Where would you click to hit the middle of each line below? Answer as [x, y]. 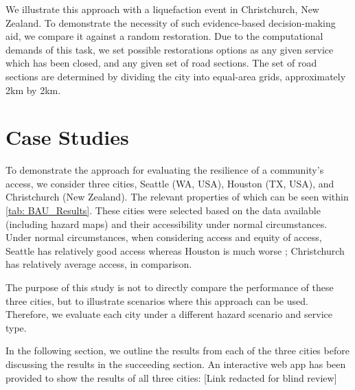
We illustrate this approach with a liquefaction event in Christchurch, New [162, 9]
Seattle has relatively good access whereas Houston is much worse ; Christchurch [175, 250]
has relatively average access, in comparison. [99, 264]
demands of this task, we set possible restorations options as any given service [170, 49]
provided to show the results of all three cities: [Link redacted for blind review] [171, 377]
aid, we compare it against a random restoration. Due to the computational [164, 36]
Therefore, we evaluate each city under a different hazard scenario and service [169, 314]
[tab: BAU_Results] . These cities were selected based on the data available [163, 210]
